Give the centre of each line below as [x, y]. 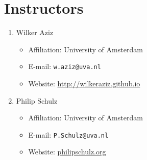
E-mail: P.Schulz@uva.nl [68, 134]
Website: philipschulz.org [67, 152]
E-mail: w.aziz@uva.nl [65, 66]
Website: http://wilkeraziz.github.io [84, 83]
